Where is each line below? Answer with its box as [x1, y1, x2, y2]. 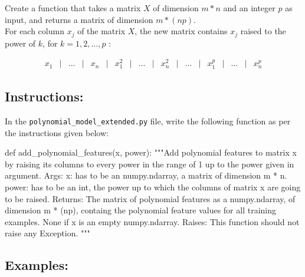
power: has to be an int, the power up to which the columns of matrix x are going [5, 181, 301, 193]
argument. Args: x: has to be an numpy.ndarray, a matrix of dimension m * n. [5, 169, 287, 182]
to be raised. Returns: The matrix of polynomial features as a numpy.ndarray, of [5, 192, 296, 205]
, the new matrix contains [135, 25, 228, 37]
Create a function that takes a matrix [5, 2, 141, 14]
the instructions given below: [5, 126, 109, 138]
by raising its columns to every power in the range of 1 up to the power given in [5, 157, 294, 170]
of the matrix [77, 25, 126, 37]
